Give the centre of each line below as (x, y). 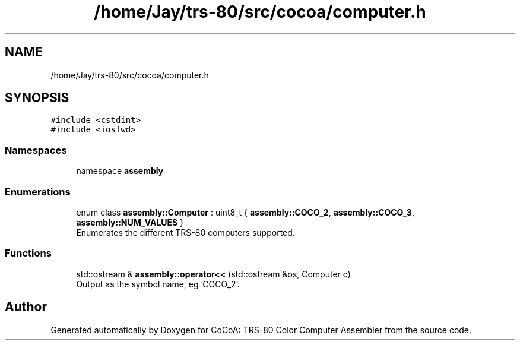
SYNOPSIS (37, 98)
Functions (28, 253)
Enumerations (38, 192)
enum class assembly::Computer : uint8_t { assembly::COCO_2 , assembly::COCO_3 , (245, 212)
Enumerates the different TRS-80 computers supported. (186, 232)
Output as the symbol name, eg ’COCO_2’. (158, 284)
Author (26, 307)
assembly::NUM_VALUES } (130, 222)
